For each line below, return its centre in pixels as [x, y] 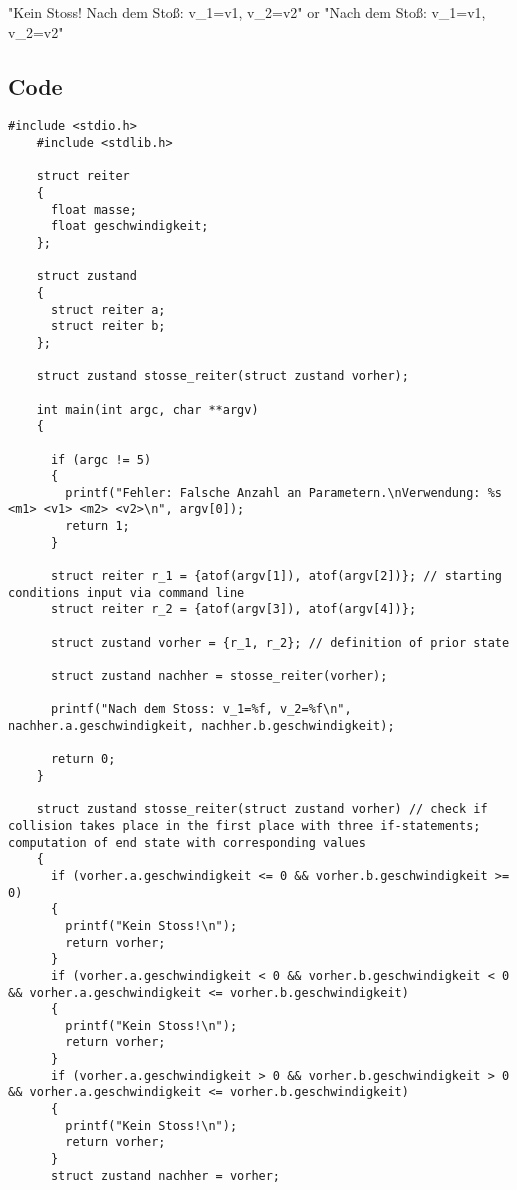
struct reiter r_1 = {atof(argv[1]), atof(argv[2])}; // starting [276, 576]
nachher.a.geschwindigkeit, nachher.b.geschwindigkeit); [201, 726]
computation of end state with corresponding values [187, 842]
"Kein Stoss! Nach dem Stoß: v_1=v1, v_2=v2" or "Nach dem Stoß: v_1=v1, [247, 12]
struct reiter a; [108, 309]
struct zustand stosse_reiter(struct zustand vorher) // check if [262, 809]
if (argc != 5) [101, 459]
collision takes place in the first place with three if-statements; [244, 825]
